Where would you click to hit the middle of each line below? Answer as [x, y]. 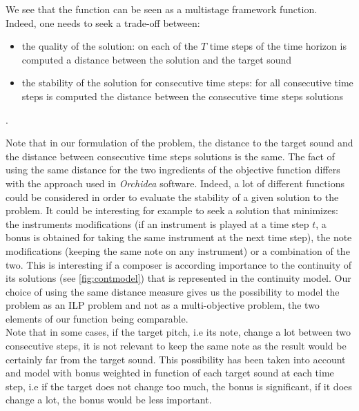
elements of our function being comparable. [97, 318]
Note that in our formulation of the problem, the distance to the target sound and [179, 143]
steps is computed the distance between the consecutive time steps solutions [183, 96]
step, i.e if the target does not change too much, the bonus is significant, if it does [179, 386]
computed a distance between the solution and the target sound [157, 59]
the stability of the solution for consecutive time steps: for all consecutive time [187, 83]
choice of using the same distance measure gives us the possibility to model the [173, 291]
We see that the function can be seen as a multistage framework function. [162, 9]
